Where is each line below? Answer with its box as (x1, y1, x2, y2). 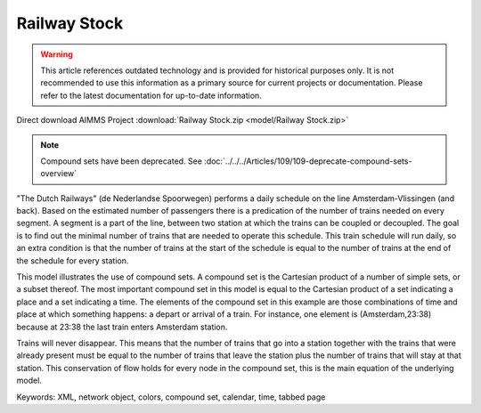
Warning (40, 49, 73, 60)
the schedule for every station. (16, 255, 129, 266)
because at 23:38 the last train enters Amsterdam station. (16, 321, 228, 332)
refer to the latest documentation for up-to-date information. (40, 90, 262, 101)
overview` (40, 168, 77, 179)
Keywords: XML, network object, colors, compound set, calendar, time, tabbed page (16, 392, 326, 402)
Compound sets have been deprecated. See (40, 156, 202, 166)
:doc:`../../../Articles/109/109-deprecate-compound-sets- (203, 156, 412, 166)
